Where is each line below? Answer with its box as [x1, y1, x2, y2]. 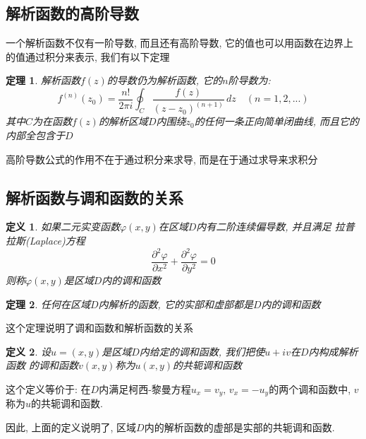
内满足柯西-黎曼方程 [99, 382, 191, 397]
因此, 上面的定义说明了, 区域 [6, 420, 137, 435]
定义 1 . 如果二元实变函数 [6, 219, 120, 234]
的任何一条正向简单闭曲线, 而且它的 [194, 114, 359, 129]
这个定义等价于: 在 [6, 382, 91, 397]
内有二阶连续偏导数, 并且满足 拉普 [196, 219, 355, 234]
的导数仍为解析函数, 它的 [106, 73, 223, 88]
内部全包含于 [6, 127, 65, 142]
